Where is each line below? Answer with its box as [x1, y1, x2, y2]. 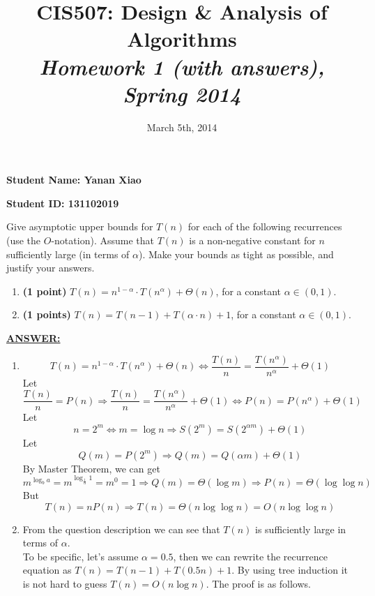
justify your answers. [6, 260, 95, 275]
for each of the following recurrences [187, 219, 342, 234]
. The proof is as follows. [206, 576, 311, 590]
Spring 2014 [123, 79, 241, 108]
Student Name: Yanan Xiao [6, 172, 141, 187]
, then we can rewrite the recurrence [173, 549, 328, 563]
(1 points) [22, 307, 71, 322]
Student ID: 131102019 [6, 195, 119, 210]
